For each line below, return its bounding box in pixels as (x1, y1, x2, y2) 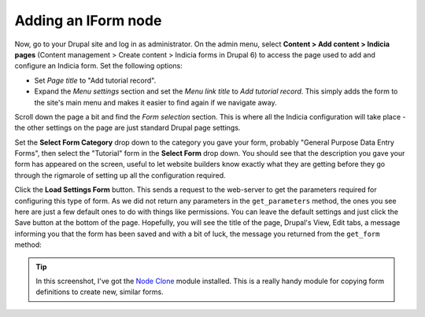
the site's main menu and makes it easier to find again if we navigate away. (34, 98, 277, 107)
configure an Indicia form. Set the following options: (14, 61, 183, 71)
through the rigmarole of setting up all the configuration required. (14, 170, 226, 180)
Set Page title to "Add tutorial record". (34, 76, 157, 85)
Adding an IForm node (14, 12, 162, 29)
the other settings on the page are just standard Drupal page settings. (14, 123, 241, 133)
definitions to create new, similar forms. (35, 287, 164, 297)
